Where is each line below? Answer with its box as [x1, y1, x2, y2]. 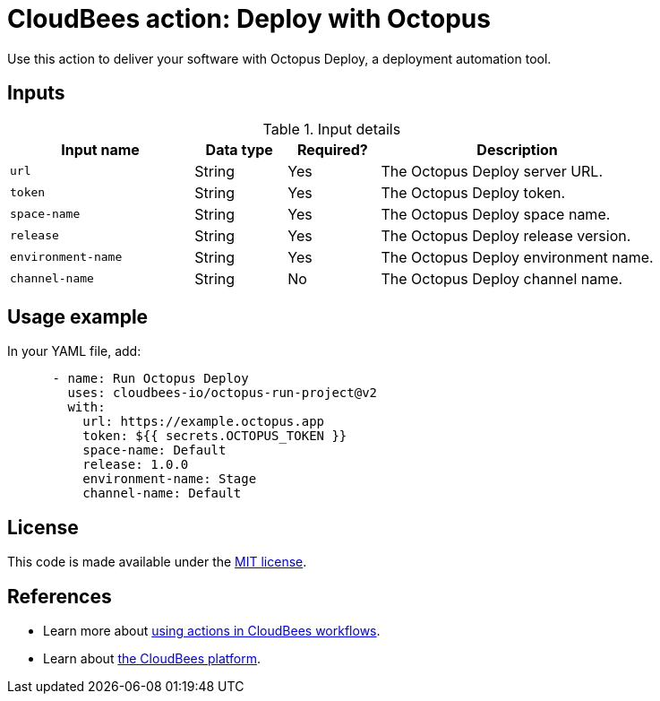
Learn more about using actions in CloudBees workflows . [43, 623, 381, 639]
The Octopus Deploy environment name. [381, 247, 654, 266]
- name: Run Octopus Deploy [52, 371, 249, 386]
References [7, 584, 112, 608]
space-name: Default [82, 443, 227, 458]
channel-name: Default [82, 486, 242, 501]
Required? [296, 140, 368, 159]
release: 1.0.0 [82, 457, 189, 472]
